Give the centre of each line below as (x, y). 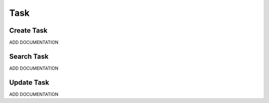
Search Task (29, 56)
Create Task (28, 30)
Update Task (29, 82)
